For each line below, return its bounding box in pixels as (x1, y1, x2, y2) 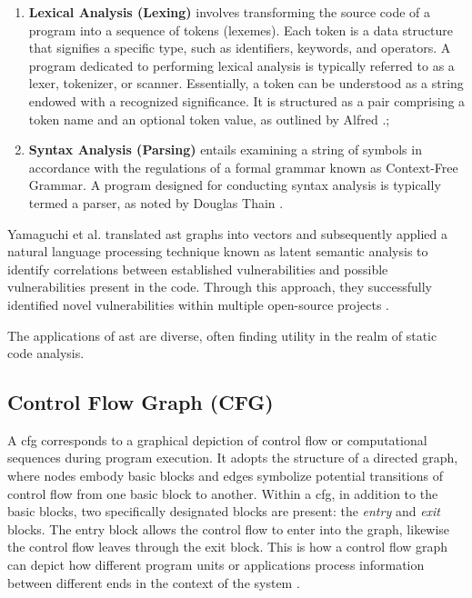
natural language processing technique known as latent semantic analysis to (7, 242, 428, 261)
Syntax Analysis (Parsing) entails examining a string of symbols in (28, 140, 422, 159)
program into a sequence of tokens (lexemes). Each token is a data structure (28, 20, 453, 39)
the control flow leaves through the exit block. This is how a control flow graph (7, 537, 448, 556)
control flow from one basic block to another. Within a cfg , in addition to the (7, 483, 438, 503)
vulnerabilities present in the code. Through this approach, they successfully (7, 277, 432, 296)
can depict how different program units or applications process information (7, 555, 425, 574)
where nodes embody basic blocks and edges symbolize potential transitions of (7, 466, 443, 485)
